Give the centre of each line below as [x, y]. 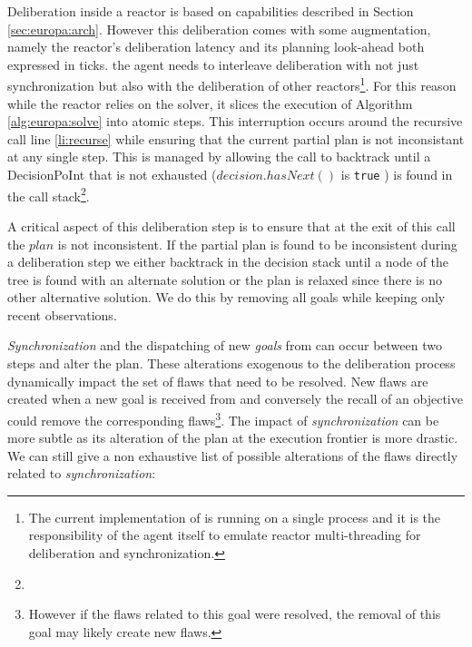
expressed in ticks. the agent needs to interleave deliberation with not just [213, 64]
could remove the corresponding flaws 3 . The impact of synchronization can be [223, 418]
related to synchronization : [82, 473]
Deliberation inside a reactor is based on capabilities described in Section [211, 11]
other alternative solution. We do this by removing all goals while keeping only [226, 297]
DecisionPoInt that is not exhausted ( [112, 174]
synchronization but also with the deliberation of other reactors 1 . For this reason [232, 84]
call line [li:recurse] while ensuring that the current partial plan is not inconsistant [236, 138]
